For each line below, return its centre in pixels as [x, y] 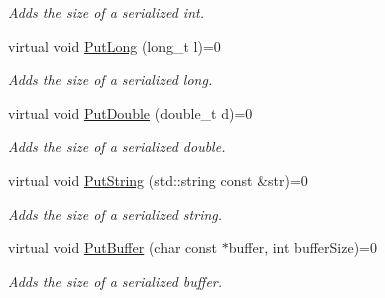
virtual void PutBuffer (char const [113, 247]
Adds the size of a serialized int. [106, 12]
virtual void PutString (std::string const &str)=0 [158, 179]
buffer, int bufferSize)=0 [302, 247]
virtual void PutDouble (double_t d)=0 [130, 112]
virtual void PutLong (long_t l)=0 [114, 45]
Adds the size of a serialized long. [110, 79]
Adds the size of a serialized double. [117, 146]
